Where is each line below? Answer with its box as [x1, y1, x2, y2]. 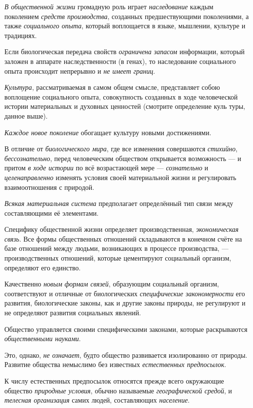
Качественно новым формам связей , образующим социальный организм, [4, 279, 219, 289]
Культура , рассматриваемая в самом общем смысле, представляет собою [4, 82, 220, 92]
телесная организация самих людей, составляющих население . [4, 395, 190, 405]
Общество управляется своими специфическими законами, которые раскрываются [4, 324, 248, 334]
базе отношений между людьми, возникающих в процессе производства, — [4, 243, 229, 253]
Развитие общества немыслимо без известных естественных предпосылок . [4, 359, 226, 369]
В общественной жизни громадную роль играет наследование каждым [4, 1, 214, 11]
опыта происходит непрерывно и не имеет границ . [4, 65, 156, 76]
